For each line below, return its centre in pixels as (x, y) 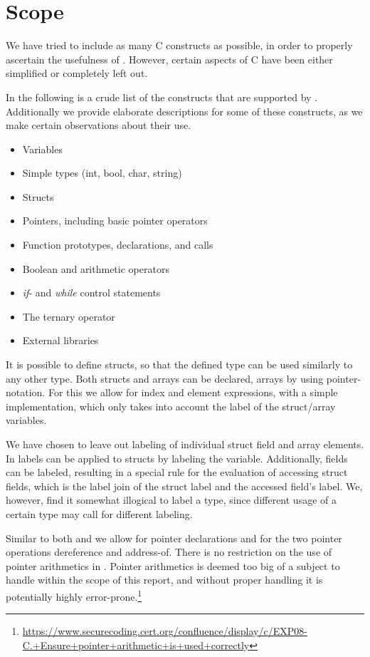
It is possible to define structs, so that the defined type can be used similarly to (179, 364)
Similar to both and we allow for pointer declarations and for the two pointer (174, 538)
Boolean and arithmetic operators (96, 268)
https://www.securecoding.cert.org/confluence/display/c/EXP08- (165, 631)
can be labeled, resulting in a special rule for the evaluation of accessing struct (177, 472)
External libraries (60, 340)
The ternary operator (69, 316)
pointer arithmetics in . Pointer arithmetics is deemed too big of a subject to (173, 565)
